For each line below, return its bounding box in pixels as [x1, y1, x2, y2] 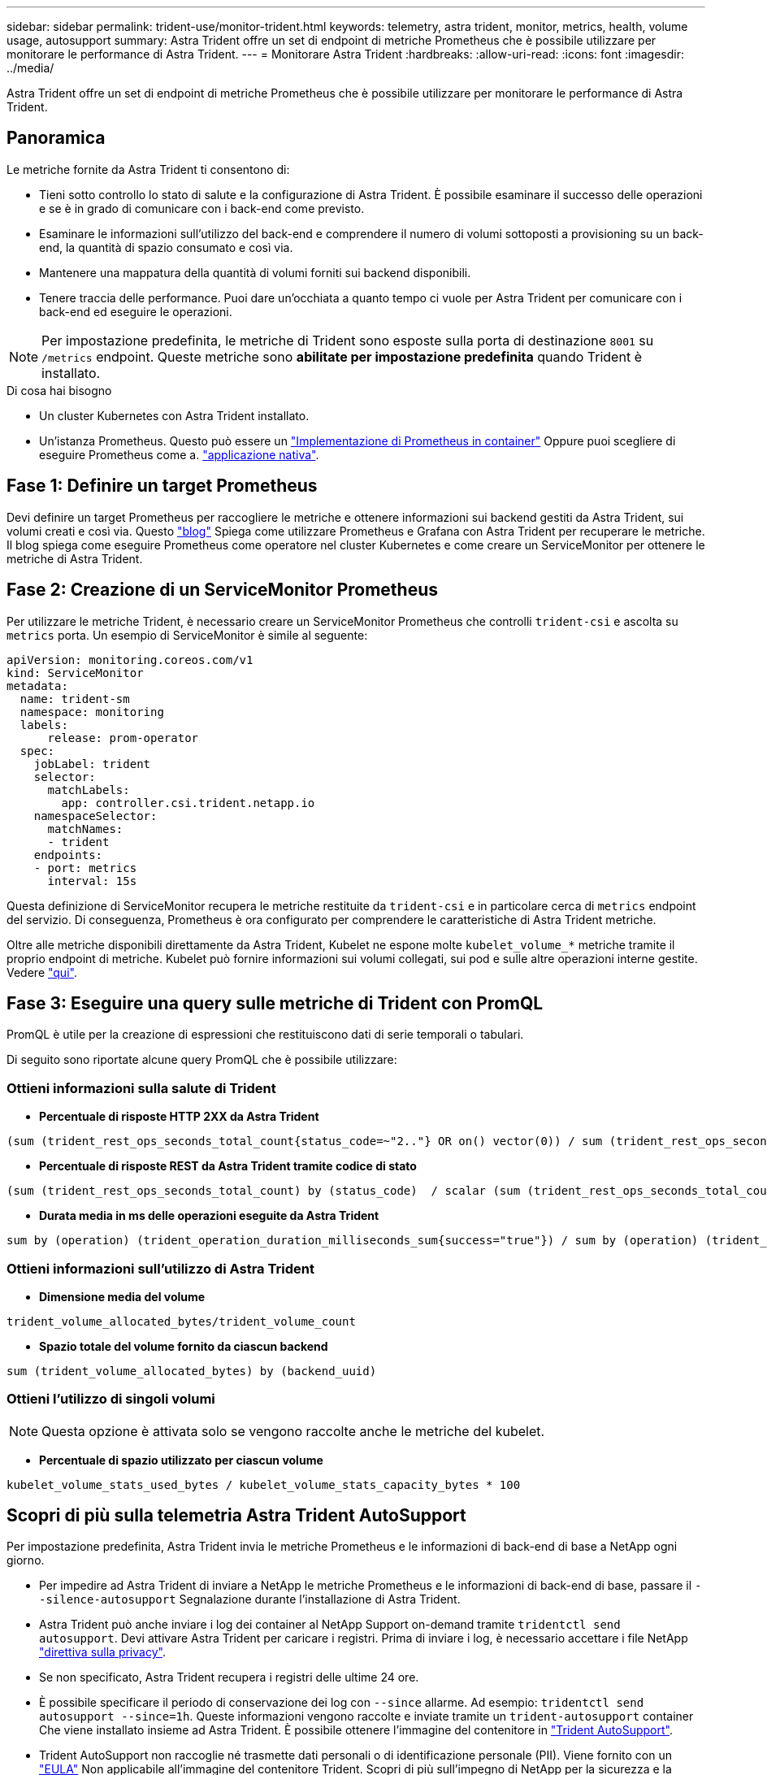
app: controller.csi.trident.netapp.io [61, 796, 315, 809]
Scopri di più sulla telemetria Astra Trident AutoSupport [6, 1505, 466, 1526]
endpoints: [33, 848, 103, 861]
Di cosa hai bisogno [6, 383, 112, 397]
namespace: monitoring [19, 705, 164, 718]
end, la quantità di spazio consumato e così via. [39, 240, 293, 254]
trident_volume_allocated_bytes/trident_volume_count [6, 1314, 356, 1328]
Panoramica [6, 128, 106, 149]
